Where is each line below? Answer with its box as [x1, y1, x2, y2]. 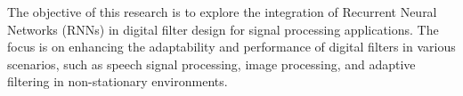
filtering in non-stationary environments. [7, 72, 228, 91]
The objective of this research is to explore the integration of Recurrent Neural [7, 3, 437, 20]
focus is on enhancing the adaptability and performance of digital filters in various [7, 37, 456, 56]
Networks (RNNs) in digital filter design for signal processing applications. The [7, 20, 439, 38]
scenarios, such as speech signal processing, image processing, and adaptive [7, 54, 416, 73]
